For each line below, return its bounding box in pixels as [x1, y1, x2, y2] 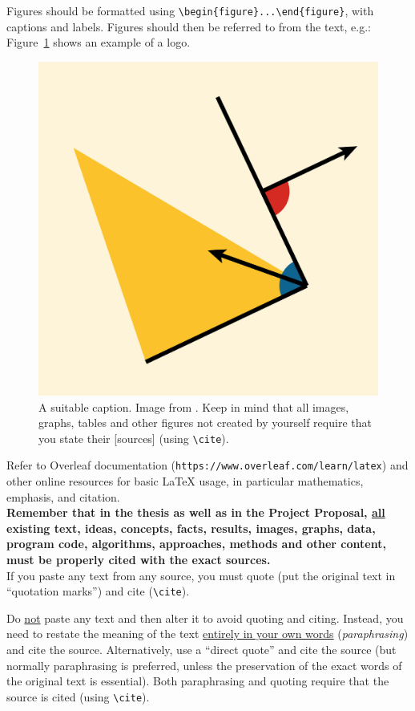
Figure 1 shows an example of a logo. [6, 34, 191, 51]
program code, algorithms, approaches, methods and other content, [6, 535, 386, 552]
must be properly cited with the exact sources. [6, 551, 271, 568]
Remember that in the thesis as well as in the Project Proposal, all [6, 504, 385, 521]
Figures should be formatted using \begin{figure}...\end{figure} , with [6, 2, 374, 18]
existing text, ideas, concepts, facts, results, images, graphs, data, [6, 519, 376, 536]
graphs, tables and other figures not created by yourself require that [38, 414, 372, 431]
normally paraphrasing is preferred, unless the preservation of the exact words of [6, 656, 402, 673]
